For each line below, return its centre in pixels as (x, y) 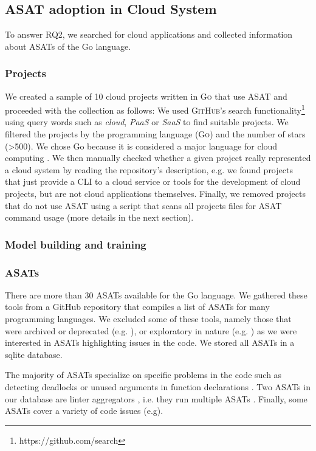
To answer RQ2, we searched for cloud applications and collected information (149, 34)
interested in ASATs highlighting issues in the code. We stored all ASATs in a (150, 343)
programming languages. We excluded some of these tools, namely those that (148, 319)
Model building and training (76, 244)
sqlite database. (34, 354)
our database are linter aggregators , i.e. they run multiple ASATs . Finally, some (156, 398)
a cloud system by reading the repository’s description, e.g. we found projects (149, 169)
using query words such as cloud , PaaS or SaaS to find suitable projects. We (147, 122)
